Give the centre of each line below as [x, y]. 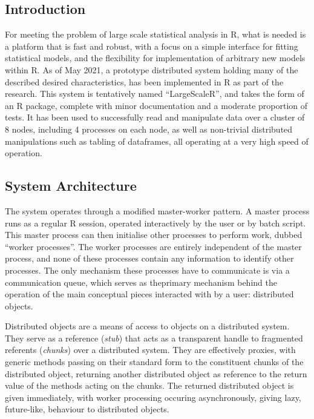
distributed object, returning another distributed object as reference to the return [156, 373]
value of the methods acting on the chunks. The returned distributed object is [149, 385]
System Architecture [71, 186]
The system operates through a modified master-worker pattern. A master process [157, 210]
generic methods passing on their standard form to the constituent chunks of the [154, 362]
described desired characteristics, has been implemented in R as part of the [144, 81]
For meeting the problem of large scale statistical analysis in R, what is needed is [155, 34]
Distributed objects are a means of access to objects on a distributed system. [147, 326]
